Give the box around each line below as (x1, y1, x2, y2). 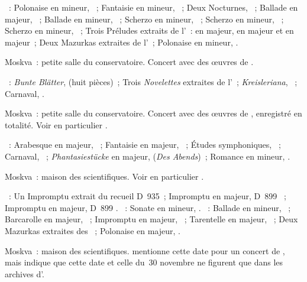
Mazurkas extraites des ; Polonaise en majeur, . (5, 224, 180, 236)
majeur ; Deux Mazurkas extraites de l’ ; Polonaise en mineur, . (5, 35, 238, 48)
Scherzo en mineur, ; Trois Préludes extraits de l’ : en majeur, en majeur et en (5, 24, 294, 37)
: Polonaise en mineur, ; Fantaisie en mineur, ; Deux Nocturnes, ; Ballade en (8, 1, 298, 13)
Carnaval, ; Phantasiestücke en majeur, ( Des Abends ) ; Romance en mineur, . (5, 150, 290, 162)
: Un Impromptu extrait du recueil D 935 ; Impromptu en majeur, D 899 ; (8, 190, 286, 202)
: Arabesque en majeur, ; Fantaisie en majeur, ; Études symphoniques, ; (8, 138, 281, 151)
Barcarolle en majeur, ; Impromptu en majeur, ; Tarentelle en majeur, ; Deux (5, 213, 298, 225)
